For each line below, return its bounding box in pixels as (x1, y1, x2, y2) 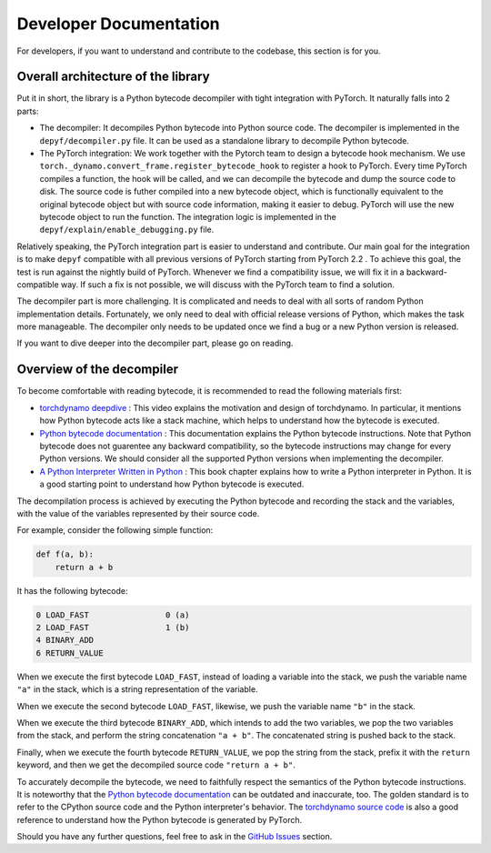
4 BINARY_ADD (35, 635, 95, 646)
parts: (16, 105, 39, 116)
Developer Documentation (16, 14, 220, 34)
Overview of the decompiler (16, 362, 179, 377)
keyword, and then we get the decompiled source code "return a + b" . (16, 759, 296, 770)
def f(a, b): (35, 549, 95, 559)
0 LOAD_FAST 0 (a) (35, 609, 190, 620)
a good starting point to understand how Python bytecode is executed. (39, 478, 305, 490)
